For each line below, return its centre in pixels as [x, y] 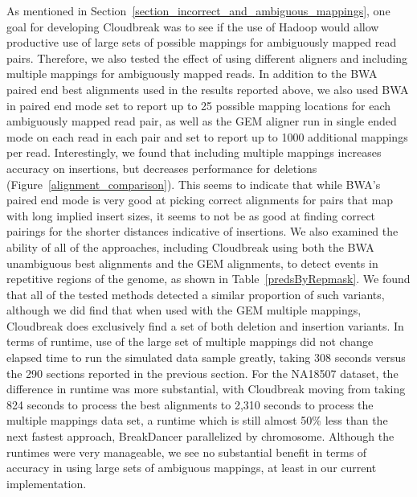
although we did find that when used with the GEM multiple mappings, [184, 310]
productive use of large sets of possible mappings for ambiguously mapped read [202, 42]
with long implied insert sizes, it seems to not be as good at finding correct [191, 215]
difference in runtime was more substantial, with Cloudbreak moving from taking [206, 389]
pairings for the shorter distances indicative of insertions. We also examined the [202, 231]
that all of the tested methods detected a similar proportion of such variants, [196, 294]
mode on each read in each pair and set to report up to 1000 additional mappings [207, 136]
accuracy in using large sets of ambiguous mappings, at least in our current [192, 468]
